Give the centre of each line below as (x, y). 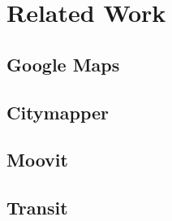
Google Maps (63, 64)
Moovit (37, 160)
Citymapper (58, 112)
